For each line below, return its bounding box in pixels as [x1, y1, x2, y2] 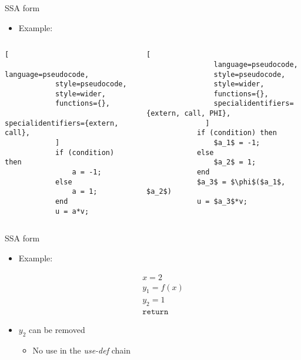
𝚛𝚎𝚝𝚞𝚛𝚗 [142, 308, 169, 317]
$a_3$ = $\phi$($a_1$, [196, 177, 286, 186]
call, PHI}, [184, 109, 231, 118]
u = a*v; [55, 207, 89, 216]
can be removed [29, 324, 85, 336]
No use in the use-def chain [32, 344, 131, 356]
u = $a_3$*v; [196, 197, 248, 206]
